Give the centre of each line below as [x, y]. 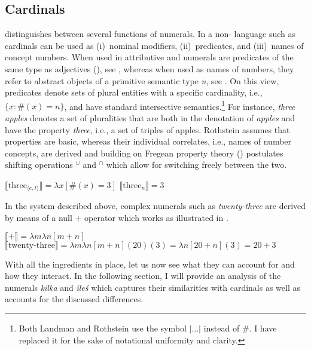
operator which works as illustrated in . [156, 218]
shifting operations [39, 165]
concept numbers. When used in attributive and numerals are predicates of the [149, 57]
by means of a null [39, 218]
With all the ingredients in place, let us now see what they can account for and [150, 264]
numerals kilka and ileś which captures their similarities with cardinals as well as [153, 287]
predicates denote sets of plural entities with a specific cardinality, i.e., [134, 92]
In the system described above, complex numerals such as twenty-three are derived [155, 206]
